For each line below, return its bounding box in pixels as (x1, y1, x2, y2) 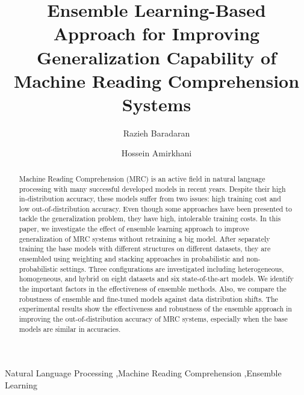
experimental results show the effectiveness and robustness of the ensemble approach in (19, 304, 292, 314)
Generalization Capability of (36, 44, 277, 69)
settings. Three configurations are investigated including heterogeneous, (60, 263, 284, 274)
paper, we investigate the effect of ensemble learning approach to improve (19, 224, 249, 234)
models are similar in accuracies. (19, 323, 121, 334)
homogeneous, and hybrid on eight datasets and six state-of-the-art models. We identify (19, 274, 294, 284)
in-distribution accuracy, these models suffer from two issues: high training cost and (19, 194, 281, 204)
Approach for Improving (53, 21, 260, 46)
